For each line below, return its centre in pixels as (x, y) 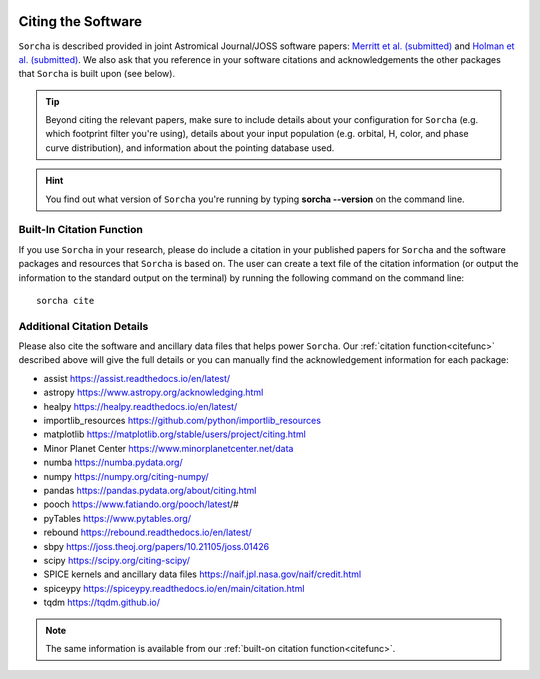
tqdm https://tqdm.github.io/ (101, 602)
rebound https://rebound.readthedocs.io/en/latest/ (147, 532)
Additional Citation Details (83, 326)
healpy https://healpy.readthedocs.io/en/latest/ (140, 406)
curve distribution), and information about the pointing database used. (190, 147)
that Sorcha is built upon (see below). (96, 74)
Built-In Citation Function (81, 230)
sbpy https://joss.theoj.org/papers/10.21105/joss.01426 (156, 546)
